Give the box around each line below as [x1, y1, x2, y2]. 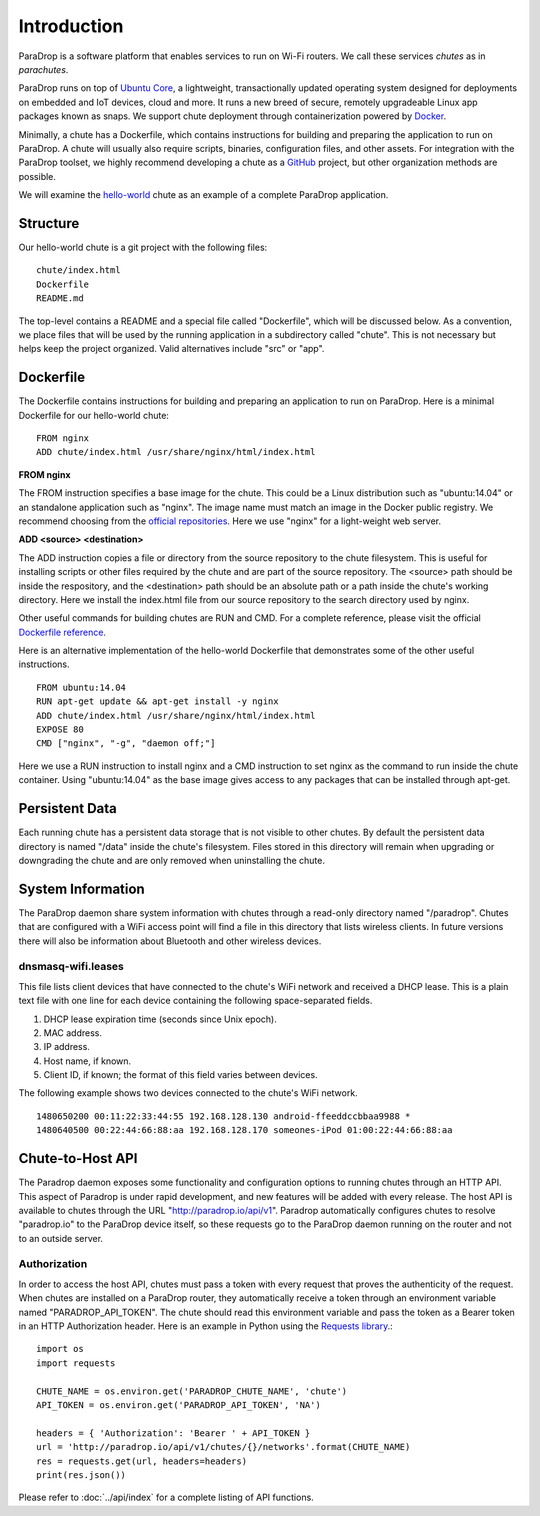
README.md [36, 293, 84, 304]
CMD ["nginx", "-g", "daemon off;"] [36, 738, 216, 749]
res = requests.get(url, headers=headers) [36, 1455, 248, 1467]
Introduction [18, 15, 124, 37]
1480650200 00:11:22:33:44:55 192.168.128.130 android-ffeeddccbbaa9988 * [36, 1110, 411, 1122]
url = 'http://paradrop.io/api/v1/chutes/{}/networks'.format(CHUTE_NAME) [36, 1441, 411, 1453]
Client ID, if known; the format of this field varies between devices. [43, 1069, 319, 1081]
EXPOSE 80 [36, 724, 84, 735]
